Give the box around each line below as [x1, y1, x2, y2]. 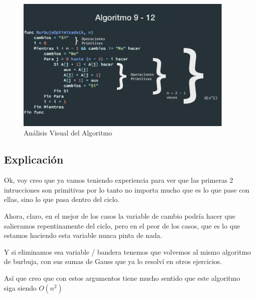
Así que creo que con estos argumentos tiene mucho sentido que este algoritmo [4, 272, 240, 283]
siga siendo [4, 282, 37, 293]
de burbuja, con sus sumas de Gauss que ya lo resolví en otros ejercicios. [4, 256, 222, 266]
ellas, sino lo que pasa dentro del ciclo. [4, 194, 120, 204]
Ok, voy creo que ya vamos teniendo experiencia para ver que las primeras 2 [4, 175, 233, 185]
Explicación [4, 152, 63, 167]
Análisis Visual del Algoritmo [24, 128, 113, 138]
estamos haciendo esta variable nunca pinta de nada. [4, 230, 162, 240]
